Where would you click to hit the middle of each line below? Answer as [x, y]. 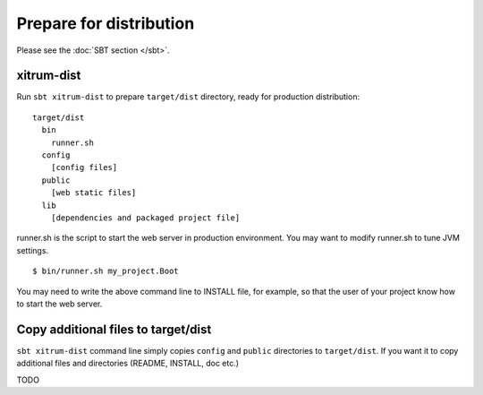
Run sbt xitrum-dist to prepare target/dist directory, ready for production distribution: [188, 97]
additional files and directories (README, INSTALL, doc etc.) [128, 364]
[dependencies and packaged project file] [145, 218]
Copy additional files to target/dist [114, 329]
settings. [33, 250]
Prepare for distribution [106, 23]
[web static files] [93, 193]
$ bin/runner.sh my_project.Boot [106, 271]
